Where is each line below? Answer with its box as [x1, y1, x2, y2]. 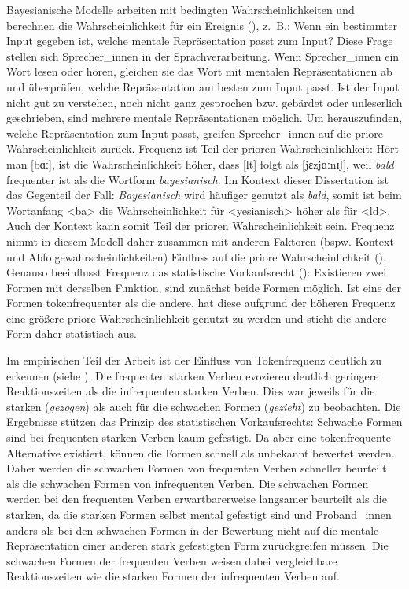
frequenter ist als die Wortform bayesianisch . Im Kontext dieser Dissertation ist [6, 171, 389, 187]
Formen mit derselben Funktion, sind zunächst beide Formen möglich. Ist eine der [6, 279, 401, 295]
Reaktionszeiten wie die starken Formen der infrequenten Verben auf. [6, 568, 340, 584]
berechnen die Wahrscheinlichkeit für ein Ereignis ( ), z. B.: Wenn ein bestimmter [6, 17, 398, 33]
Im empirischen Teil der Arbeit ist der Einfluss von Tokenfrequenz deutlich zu [6, 352, 382, 369]
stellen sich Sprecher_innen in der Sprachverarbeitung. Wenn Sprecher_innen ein [6, 47, 400, 64]
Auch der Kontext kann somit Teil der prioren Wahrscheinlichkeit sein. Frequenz [6, 217, 395, 234]
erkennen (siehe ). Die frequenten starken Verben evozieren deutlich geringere [6, 367, 379, 383]
